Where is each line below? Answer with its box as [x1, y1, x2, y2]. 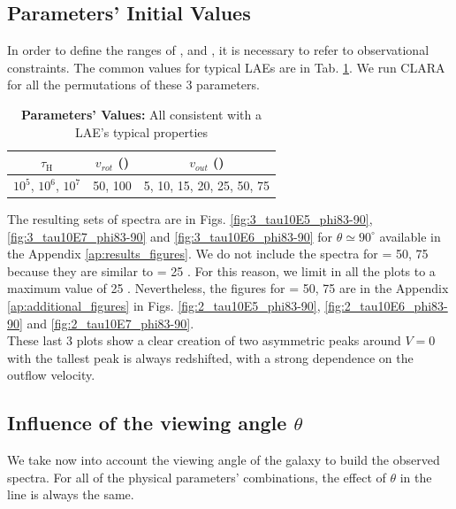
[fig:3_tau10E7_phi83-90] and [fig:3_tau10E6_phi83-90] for [7, 227, 333, 245]
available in [379, 227, 441, 245]
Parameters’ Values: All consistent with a [21, 104, 262, 123]
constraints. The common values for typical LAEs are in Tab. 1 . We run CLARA [7, 58, 445, 76]
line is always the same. [7, 485, 134, 504]
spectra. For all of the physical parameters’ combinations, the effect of [7, 467, 386, 486]
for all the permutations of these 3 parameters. [7, 75, 260, 94]
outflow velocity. [7, 366, 95, 384]
